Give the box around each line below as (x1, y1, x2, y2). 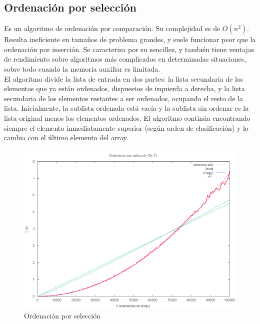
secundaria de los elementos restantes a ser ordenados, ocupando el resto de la (4, 93, 243, 103)
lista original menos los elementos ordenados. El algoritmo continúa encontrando (4, 112, 250, 123)
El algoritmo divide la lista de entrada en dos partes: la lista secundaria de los (4, 73, 243, 84)
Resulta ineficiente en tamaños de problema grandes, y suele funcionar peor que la (4, 34, 256, 45)
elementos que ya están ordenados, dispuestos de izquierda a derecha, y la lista (4, 83, 245, 94)
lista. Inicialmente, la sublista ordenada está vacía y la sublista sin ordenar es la (4, 103, 249, 113)
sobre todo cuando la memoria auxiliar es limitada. (4, 63, 160, 74)
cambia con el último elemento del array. (4, 132, 128, 143)
